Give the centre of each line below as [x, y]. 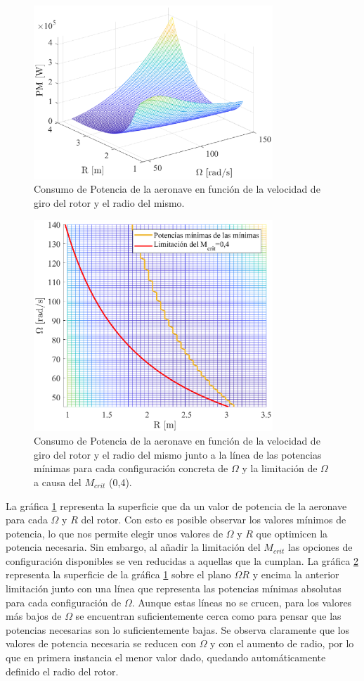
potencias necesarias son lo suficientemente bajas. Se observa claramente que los [178, 629]
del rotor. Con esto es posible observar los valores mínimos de [214, 520]
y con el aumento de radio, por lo [282, 643]
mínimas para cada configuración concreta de [131, 468]
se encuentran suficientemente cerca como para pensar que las [208, 616]
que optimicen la [292, 533]
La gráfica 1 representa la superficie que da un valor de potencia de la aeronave [176, 505]
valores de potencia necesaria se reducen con [101, 643]
